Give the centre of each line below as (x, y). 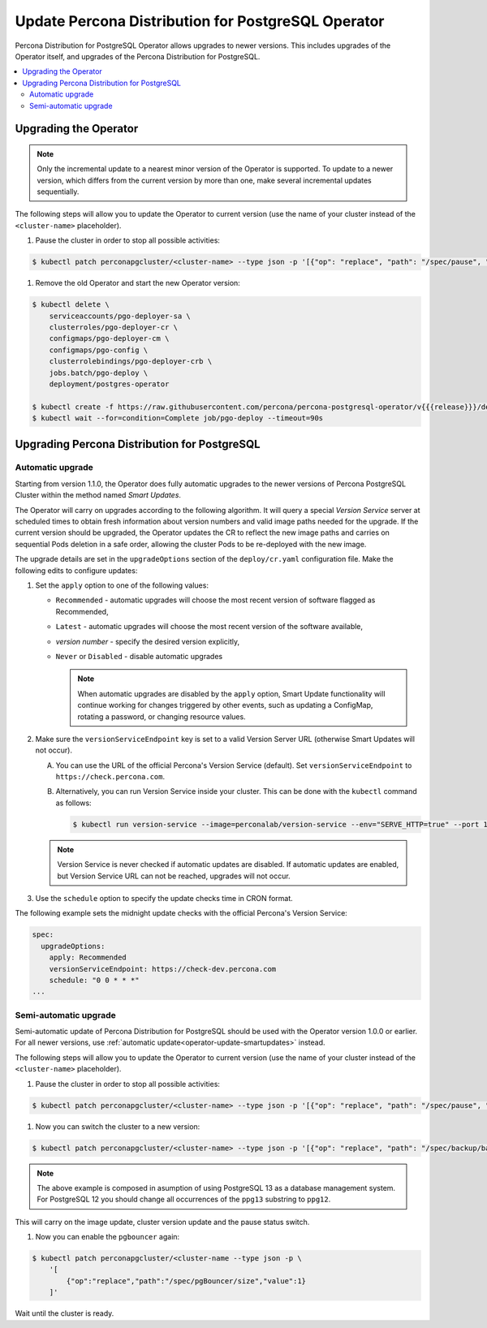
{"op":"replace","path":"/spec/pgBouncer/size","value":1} (186, 1281)
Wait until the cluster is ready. (65, 1313)
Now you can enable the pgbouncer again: (108, 1237)
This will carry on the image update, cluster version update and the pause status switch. (162, 1222)
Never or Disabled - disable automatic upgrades (139, 656)
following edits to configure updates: (76, 570)
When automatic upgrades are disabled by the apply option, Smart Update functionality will (231, 693)
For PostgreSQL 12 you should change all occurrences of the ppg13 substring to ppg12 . (184, 1199)
